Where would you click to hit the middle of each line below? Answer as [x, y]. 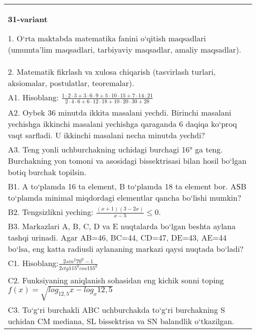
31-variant [28, 19]
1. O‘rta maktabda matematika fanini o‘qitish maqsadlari [107, 38]
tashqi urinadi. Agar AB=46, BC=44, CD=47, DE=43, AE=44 [117, 238]
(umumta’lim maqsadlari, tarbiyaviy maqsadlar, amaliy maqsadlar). [125, 49]
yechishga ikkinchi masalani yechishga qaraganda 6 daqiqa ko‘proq [123, 123]
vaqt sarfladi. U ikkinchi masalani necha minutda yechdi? [107, 135]
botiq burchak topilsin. [47, 172]
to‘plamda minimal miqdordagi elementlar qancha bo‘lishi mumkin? [125, 197]
